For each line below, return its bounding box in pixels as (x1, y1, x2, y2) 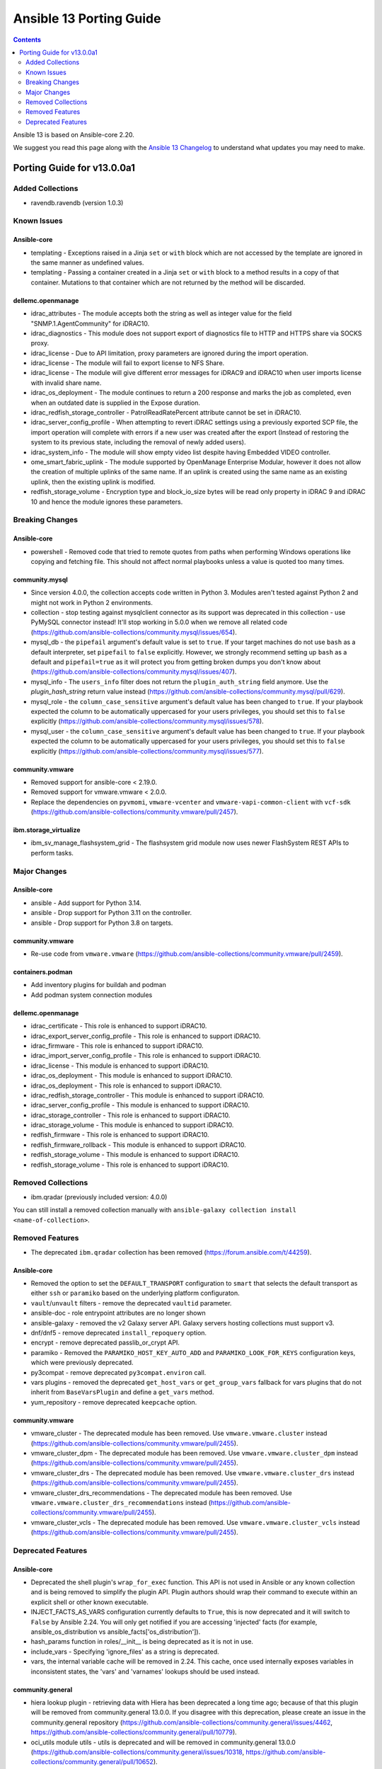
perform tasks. (30, 848, 74, 857)
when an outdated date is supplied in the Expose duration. (30, 398, 201, 407)
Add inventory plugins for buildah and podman (30, 981, 166, 989)
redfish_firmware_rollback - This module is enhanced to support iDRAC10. (30, 1140, 247, 1149)
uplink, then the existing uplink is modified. (30, 478, 156, 486)
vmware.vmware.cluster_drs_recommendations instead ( (30, 1498, 212, 1506)
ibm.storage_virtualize (13, 826, 81, 834)
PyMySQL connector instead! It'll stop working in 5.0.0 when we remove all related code (30, 618, 288, 626)
